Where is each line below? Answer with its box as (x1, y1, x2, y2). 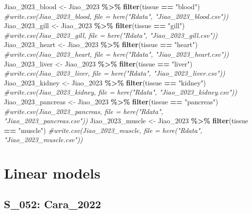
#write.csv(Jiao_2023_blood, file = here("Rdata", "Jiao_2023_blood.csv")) (4, 11, 229, 21)
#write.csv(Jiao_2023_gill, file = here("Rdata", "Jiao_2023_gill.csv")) (4, 30, 218, 40)
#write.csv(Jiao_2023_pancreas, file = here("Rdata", (4, 106, 163, 116)
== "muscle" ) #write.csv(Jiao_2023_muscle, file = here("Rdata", (4, 125, 202, 135)
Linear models (4, 163, 101, 183)
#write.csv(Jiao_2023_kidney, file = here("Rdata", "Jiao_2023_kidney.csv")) (4, 87, 237, 97)
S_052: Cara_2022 (4, 196, 101, 211)
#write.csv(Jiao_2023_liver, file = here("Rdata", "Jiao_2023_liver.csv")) (4, 68, 225, 78)
